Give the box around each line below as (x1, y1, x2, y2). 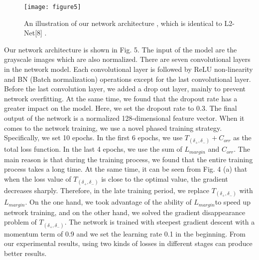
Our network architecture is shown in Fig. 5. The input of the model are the (4, 44, 237, 54)
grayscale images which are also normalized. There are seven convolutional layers (4, 54, 251, 64)
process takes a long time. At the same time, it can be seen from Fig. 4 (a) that (4, 164, 248, 174)
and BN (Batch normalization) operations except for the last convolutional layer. (4, 73, 251, 84)
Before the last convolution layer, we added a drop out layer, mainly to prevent (4, 83, 246, 94)
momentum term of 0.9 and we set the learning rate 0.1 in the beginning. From (4, 228, 246, 239)
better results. (4, 248, 47, 258)
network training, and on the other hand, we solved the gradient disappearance (4, 207, 246, 217)
